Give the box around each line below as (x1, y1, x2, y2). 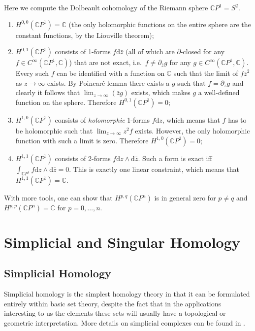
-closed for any (180, 46, 225, 57)
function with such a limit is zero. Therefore (15, 135, 149, 145)
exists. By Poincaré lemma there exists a (47, 77, 170, 88)
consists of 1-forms (55, 46, 111, 57)
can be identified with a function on (57, 68, 165, 78)
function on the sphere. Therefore (15, 97, 117, 107)
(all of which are (126, 46, 175, 57)
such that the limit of (173, 68, 238, 78)
